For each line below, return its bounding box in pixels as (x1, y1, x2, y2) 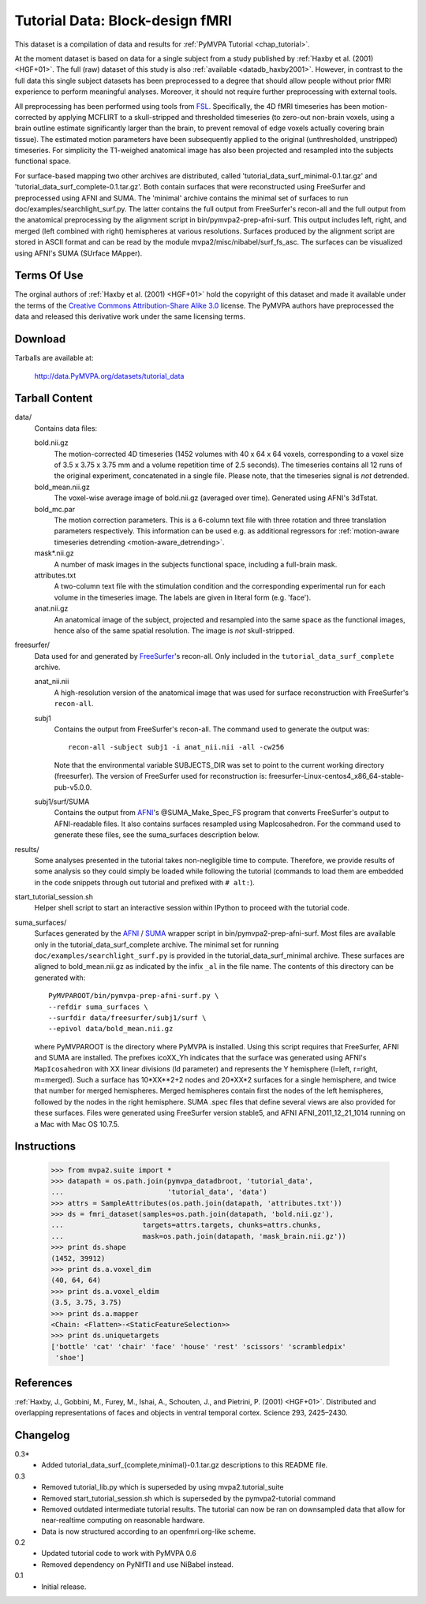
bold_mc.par (34, 504, 75, 514)
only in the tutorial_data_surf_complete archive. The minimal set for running (34, 940, 279, 949)
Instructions (14, 1140, 77, 1153)
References (14, 1376, 73, 1389)
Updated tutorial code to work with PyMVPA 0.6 (41, 1549, 196, 1558)
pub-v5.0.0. (54, 782, 92, 792)
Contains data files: (34, 423, 98, 433)
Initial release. (41, 1582, 87, 1591)
